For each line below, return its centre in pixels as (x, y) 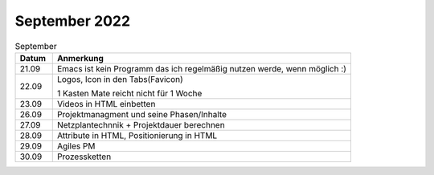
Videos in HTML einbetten (106, 104)
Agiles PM (76, 146)
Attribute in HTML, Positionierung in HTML (137, 135)
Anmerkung (80, 58)
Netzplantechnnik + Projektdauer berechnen (141, 124)
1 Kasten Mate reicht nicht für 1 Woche (129, 93)
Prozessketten (84, 157)
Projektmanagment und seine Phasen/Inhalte (141, 114)
